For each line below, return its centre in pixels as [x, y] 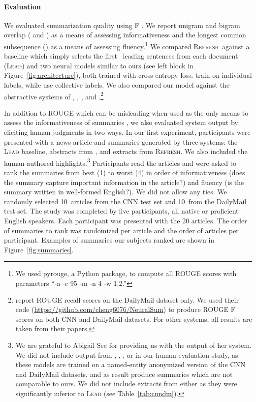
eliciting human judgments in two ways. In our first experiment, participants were [127, 132]
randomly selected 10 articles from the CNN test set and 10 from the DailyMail [125, 201]
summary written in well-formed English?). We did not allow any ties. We [115, 192]
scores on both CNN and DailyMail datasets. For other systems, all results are [134, 319]
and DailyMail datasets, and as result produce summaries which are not [124, 374]
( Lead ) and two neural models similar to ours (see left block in [99, 65]
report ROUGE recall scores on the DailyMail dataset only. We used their [127, 299]
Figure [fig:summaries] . [39, 249]
